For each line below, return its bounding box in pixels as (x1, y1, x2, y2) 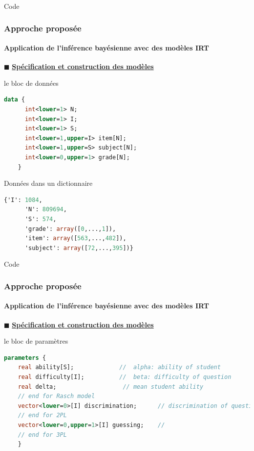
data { (4, 96, 25, 103)
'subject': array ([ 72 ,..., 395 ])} (24, 244, 133, 251)
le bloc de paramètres (4, 336, 68, 346)
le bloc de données (4, 77, 59, 88)
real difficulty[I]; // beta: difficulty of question (18, 373, 232, 380)
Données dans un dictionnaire (4, 178, 93, 188)
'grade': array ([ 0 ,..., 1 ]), (24, 225, 116, 232)
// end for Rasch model (18, 393, 95, 400)
